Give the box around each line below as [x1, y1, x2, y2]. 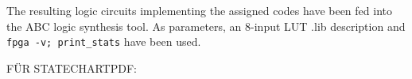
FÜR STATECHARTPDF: [6, 59, 137, 76]
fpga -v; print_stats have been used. [6, 33, 201, 50]
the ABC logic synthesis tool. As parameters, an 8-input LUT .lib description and [6, 17, 406, 34]
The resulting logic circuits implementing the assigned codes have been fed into [6, 2, 392, 18]
